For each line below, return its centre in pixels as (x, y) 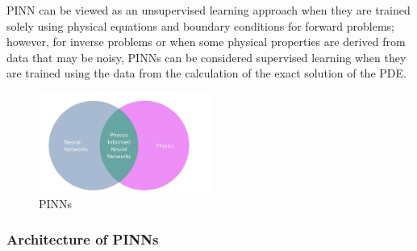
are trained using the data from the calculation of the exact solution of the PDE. (206, 73)
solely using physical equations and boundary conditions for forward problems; (201, 25)
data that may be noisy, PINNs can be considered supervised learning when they (206, 57)
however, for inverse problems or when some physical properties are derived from (206, 42)
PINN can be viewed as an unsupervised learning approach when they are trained (208, 10)
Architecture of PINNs (83, 239)
